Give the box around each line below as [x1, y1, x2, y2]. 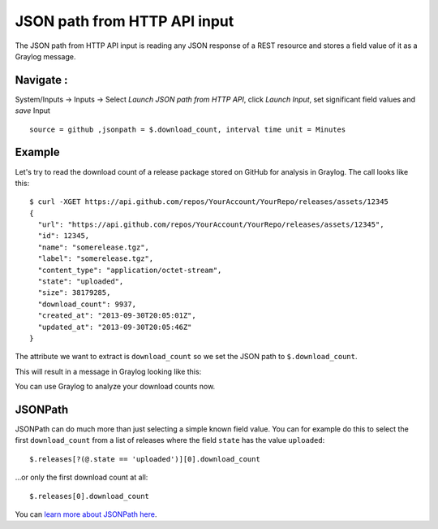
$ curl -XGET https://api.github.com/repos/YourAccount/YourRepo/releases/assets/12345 [29, 197, 389, 206]
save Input [15, 106, 50, 115]
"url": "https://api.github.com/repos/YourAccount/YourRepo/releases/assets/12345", [37, 220, 384, 229]
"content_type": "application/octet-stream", [37, 265, 222, 275]
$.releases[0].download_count [29, 492, 150, 501]
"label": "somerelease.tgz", [37, 254, 154, 263]
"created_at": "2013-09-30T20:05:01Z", [37, 311, 196, 320]
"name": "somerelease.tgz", [37, 242, 150, 252]
